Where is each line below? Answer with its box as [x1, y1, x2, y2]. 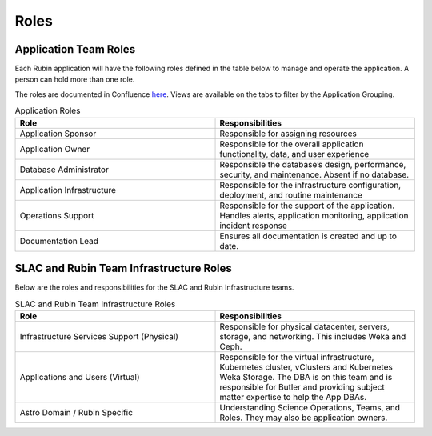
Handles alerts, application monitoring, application [219, 210, 409, 221]
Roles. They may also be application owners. [219, 412, 388, 423]
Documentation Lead [19, 235, 99, 246]
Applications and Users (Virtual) [19, 371, 140, 382]
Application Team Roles [14, 42, 136, 56]
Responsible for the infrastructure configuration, [219, 179, 402, 190]
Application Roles [14, 105, 81, 116]
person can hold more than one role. [14, 74, 135, 84]
